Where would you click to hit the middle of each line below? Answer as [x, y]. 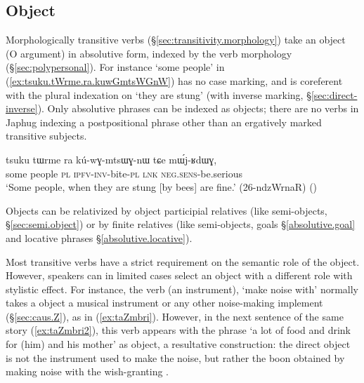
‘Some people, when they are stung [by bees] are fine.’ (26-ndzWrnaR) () [162, 187]
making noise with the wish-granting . [87, 371]
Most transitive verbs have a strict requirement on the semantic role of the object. [183, 261]
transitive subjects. [46, 136]
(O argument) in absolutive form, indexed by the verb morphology [149, 53]
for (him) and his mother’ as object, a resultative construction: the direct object [178, 344]
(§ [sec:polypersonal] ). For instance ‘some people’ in [115, 67]
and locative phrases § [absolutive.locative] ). [99, 237]
